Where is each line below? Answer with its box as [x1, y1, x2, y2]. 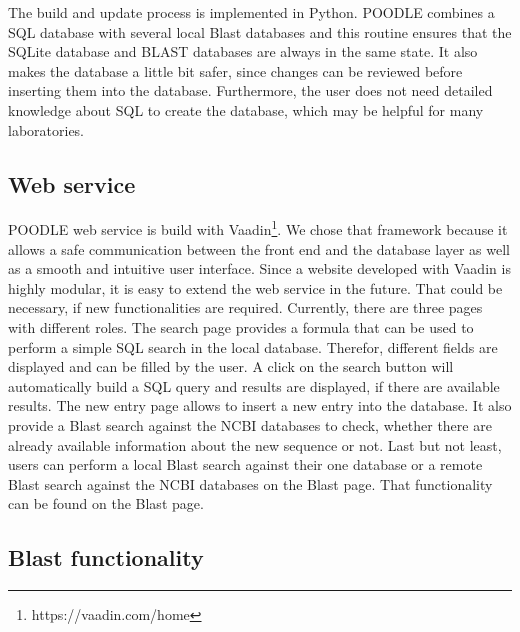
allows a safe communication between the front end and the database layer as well [8, 238, 510, 259]
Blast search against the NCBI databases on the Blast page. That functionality [8, 473, 493, 494]
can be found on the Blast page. [8, 493, 204, 514]
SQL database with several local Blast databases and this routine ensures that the [8, 21, 512, 42]
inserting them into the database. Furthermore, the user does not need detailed [8, 80, 493, 101]
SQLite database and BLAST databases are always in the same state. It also [8, 41, 478, 62]
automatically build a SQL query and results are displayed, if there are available [8, 375, 500, 396]
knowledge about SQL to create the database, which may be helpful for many [8, 99, 484, 120]
